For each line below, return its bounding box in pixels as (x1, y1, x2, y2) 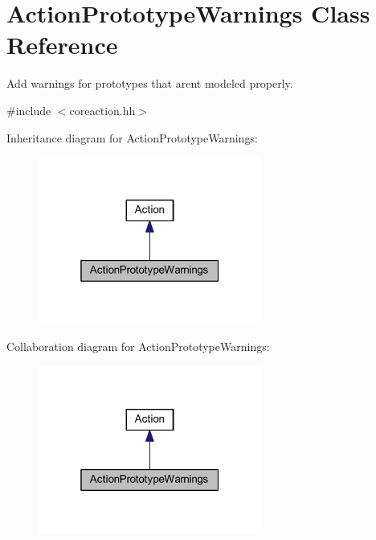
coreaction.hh (69, 101, 136, 118)
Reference (6, 28, 118, 61)
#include (6, 101, 51, 118)
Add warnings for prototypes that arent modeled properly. (6, 75, 293, 92)
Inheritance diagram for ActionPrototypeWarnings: (6, 129, 258, 146)
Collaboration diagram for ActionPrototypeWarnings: (6, 338, 270, 355)
